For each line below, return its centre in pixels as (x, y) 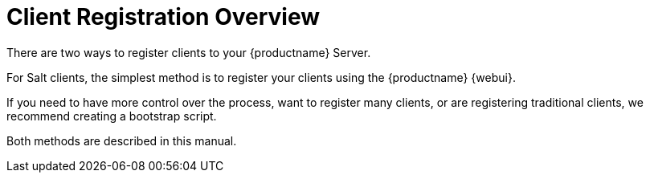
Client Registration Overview (164, 17)
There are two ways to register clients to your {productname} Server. (189, 52)
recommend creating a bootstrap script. (112, 116)
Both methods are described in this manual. (122, 140)
